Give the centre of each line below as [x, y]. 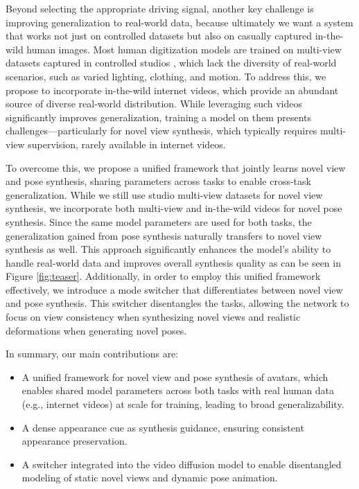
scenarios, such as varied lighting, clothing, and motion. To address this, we [166, 76]
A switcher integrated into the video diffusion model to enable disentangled [182, 464]
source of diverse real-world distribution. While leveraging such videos [154, 104]
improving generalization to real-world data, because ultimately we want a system [179, 22]
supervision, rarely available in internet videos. [127, 144]
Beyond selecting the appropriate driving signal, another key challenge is [160, 8]
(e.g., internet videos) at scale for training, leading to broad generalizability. [183, 404]
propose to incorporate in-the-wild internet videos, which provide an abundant [172, 90]
